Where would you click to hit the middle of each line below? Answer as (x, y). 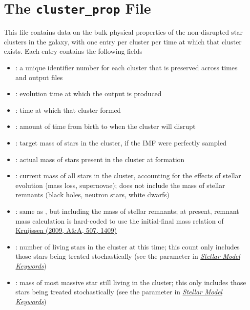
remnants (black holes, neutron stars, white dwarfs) (92, 195)
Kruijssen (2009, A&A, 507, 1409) (66, 230)
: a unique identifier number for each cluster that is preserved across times (126, 68)
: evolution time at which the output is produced (88, 93)
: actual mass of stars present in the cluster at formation (100, 159)
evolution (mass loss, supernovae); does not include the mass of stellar (120, 185)
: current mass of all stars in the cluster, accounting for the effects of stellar (128, 176)
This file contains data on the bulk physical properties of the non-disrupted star (124, 32)
